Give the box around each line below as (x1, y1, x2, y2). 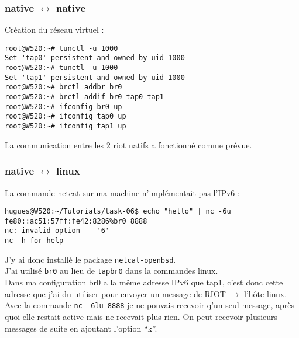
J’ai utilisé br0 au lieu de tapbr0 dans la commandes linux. (5, 264, 218, 277)
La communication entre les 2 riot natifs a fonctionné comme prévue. (5, 138, 252, 151)
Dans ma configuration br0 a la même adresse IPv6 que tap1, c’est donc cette (5, 276, 283, 288)
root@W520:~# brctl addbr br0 (5, 83, 122, 92)
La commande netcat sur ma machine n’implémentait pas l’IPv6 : (5, 186, 240, 198)
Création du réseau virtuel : (5, 23, 104, 36)
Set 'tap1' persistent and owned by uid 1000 (5, 73, 185, 82)
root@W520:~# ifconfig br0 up (5, 102, 122, 111)
